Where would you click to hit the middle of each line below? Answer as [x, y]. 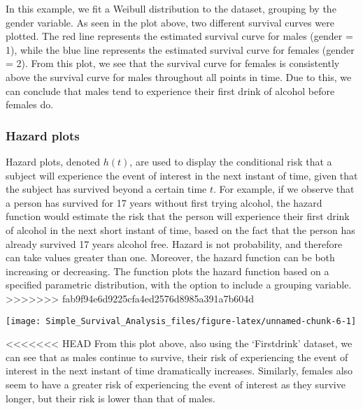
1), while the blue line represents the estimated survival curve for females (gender [180, 49]
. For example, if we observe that [284, 189]
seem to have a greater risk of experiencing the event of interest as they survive [176, 384]
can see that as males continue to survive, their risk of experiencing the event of [177, 357]
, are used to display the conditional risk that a [231, 161]
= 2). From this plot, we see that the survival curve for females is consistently [173, 63]
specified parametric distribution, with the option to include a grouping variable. [179, 285]
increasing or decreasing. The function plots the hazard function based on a [168, 271]
